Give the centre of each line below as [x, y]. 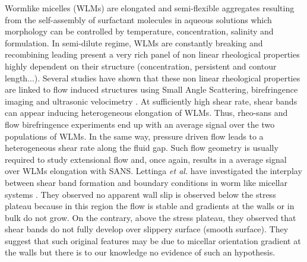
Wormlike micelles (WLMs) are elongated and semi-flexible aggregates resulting [150, 8]
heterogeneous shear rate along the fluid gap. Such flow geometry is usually [142, 148]
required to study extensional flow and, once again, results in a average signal [146, 159]
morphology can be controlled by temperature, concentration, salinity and [139, 31]
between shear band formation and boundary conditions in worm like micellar [146, 182]
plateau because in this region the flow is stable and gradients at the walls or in [150, 206]
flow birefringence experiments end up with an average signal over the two [140, 124]
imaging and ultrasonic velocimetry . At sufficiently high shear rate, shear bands [151, 101]
